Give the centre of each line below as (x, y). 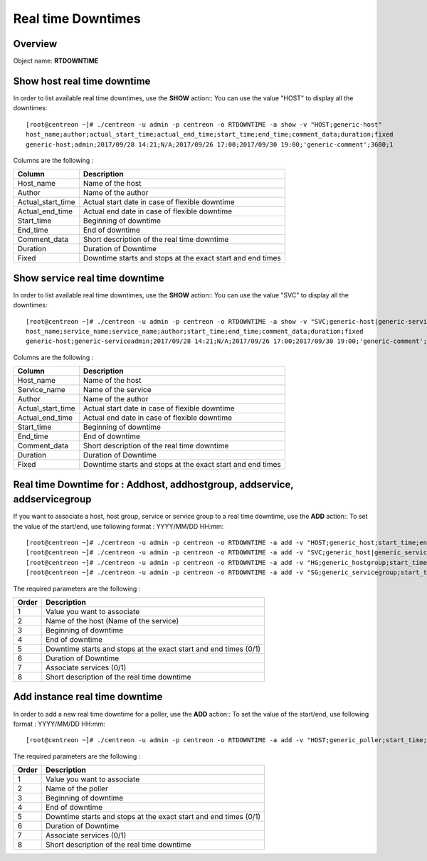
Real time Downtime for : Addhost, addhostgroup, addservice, (153, 484)
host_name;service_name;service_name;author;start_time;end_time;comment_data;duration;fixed (195, 331)
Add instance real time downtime (88, 697)
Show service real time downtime (89, 278)
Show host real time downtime (82, 81)
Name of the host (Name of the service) (112, 621)
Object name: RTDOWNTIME (56, 61)
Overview (35, 44)
